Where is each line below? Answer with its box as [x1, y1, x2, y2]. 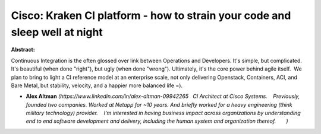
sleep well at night [11, 25, 103, 39]
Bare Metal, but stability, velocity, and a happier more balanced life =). [11, 82, 183, 89]
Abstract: [11, 46, 35, 53]
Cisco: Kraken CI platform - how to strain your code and [11, 9, 291, 22]
